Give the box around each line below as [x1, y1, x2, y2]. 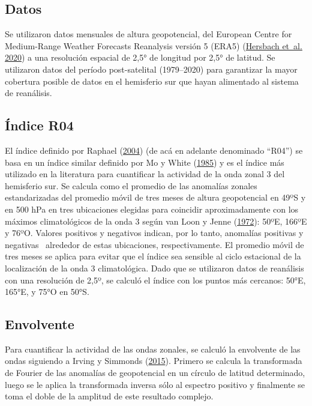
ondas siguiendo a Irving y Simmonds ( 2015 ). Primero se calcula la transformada [5, 354, 302, 367]
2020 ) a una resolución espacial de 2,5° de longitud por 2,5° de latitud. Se [5, 51, 275, 64]
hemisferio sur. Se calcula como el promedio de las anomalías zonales [5, 179, 257, 192]
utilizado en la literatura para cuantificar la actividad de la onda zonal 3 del [5, 168, 285, 180]
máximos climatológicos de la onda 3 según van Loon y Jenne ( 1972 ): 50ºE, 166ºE [5, 214, 307, 227]
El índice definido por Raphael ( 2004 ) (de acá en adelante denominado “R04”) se [5, 144, 303, 156]
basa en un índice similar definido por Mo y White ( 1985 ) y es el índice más [5, 156, 284, 168]
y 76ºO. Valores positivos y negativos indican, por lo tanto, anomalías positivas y [5, 226, 304, 239]
